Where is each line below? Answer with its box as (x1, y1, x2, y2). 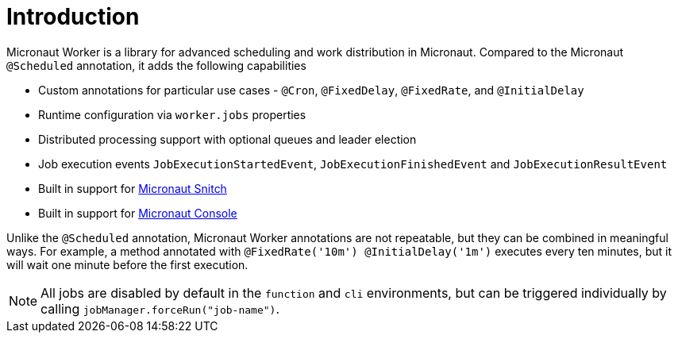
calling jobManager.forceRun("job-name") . (40, 300, 279, 317)
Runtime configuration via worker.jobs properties (38, 107, 306, 121)
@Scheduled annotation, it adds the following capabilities (6, 58, 306, 72)
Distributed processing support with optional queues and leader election (38, 132, 417, 146)
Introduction (6, 3, 140, 30)
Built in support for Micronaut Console (38, 206, 237, 220)
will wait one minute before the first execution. (6, 257, 248, 272)
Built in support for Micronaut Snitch (38, 181, 227, 195)
